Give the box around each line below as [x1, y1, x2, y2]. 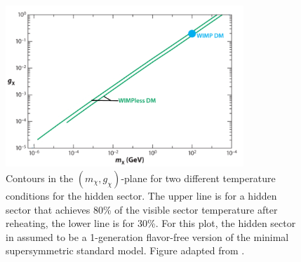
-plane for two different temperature [121, 171, 276, 186]
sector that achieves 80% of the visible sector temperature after [6, 202, 278, 216]
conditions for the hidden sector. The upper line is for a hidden [6, 188, 277, 203]
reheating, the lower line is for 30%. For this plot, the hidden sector [6, 216, 296, 230]
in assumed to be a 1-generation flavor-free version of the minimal [6, 229, 289, 244]
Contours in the [6, 171, 74, 186]
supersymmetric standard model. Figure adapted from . [6, 243, 245, 258]
